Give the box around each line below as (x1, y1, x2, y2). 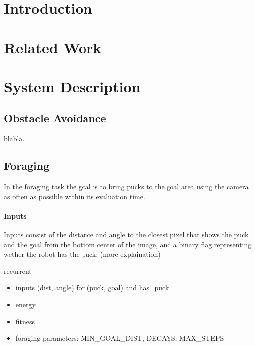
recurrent (4, 265, 32, 276)
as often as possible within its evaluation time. (4, 191, 145, 201)
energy (15, 299, 36, 310)
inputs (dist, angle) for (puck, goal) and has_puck (15, 282, 169, 293)
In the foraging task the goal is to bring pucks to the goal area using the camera (4, 181, 249, 192)
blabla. (4, 133, 25, 144)
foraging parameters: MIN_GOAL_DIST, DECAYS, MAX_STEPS (15, 333, 224, 343)
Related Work (4, 37, 102, 57)
